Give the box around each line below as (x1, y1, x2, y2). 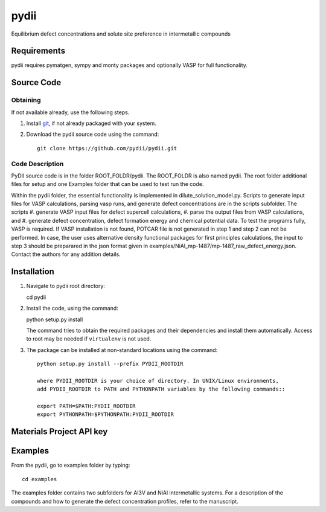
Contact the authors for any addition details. (11, 251, 121, 258)
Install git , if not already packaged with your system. (26, 120, 156, 127)
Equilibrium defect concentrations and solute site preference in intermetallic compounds (11, 30, 231, 37)
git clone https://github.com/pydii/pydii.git (37, 145, 177, 152)
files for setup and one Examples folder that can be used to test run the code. (11, 181, 204, 188)
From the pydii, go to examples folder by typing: (11, 462, 130, 469)
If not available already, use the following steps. (11, 109, 130, 116)
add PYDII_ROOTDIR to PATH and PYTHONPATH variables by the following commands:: (37, 386, 286, 392)
